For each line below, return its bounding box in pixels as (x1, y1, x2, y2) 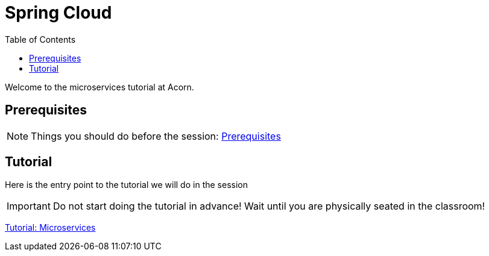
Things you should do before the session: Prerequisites (31, 130, 281, 142)
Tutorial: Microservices (5, 222, 96, 233)
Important (7, 200, 51, 213)
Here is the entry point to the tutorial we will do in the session (5, 180, 248, 190)
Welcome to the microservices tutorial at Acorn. (5, 81, 194, 92)
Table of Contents (5, 34, 76, 45)
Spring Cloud (5, 2, 112, 23)
